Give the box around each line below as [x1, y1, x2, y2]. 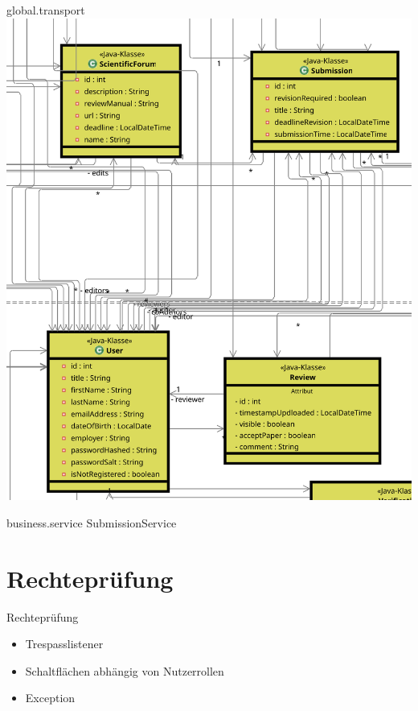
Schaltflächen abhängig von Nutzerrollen [25, 662, 224, 679]
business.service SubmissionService [6, 514, 177, 531]
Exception [25, 689, 76, 706]
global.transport [6, 2, 85, 18]
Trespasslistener [25, 635, 104, 652]
